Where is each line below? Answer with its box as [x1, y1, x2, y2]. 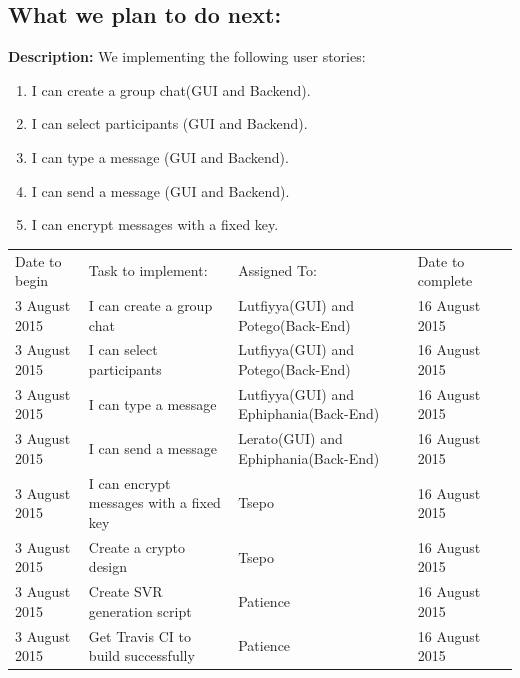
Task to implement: [88, 260, 208, 281]
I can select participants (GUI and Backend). [31, 113, 308, 134]
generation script [88, 600, 192, 621]
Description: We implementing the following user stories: [8, 46, 366, 67]
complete [417, 270, 473, 291]
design [88, 556, 128, 577]
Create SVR [88, 581, 163, 602]
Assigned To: [238, 260, 317, 281]
